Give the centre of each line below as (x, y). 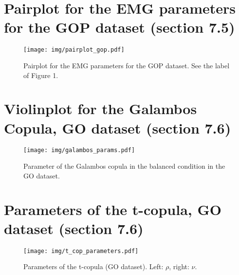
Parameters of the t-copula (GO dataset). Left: (93, 266)
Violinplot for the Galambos (101, 108)
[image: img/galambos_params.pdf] (79, 150)
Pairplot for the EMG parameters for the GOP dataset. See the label (127, 65)
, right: (179, 266)
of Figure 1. (41, 75)
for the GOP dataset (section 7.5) (119, 27)
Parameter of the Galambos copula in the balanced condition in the (124, 166)
